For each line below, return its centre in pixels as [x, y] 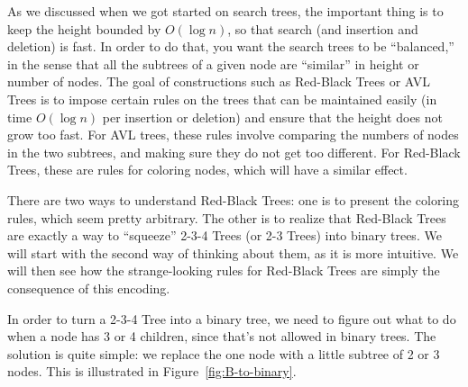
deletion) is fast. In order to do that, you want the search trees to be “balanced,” [231, 46]
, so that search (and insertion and [323, 28]
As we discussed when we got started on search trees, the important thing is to [225, 11]
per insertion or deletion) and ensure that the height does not [273, 117]
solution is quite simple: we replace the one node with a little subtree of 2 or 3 [224, 353]
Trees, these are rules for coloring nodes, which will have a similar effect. [207, 170]
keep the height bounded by [84, 28]
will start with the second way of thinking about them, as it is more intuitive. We [233, 252]
